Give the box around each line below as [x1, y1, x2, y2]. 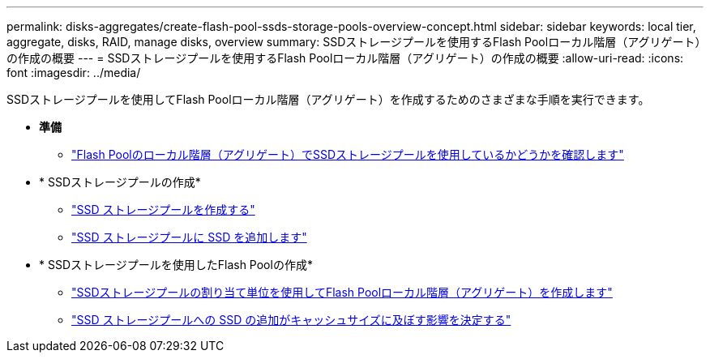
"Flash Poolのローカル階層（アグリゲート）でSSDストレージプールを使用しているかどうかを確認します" [71, 147, 624, 161]
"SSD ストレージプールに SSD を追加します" [71, 230, 307, 244]
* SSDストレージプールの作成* [39, 175, 201, 189]
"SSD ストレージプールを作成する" [71, 203, 255, 216]
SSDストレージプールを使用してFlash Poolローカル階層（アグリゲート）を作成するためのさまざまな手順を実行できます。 [6, 92, 650, 106]
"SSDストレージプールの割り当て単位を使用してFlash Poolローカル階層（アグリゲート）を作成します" [71, 285, 613, 299]
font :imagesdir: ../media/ [6, 66, 141, 79]
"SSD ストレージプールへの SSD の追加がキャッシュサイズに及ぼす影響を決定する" [71, 313, 511, 327]
